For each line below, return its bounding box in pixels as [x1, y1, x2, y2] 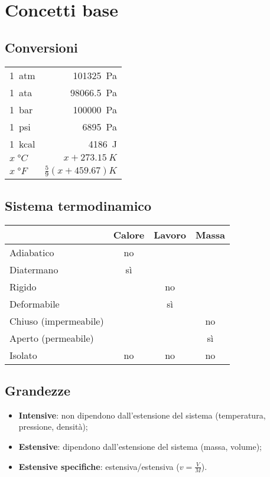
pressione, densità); [18, 420, 88, 433]
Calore [113, 227, 145, 241]
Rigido [9, 279, 37, 293]
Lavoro [154, 227, 186, 241]
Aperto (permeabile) [9, 331, 94, 345]
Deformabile [9, 296, 60, 311]
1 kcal [9, 136, 35, 151]
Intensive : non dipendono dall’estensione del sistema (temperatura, [18, 409, 266, 421]
